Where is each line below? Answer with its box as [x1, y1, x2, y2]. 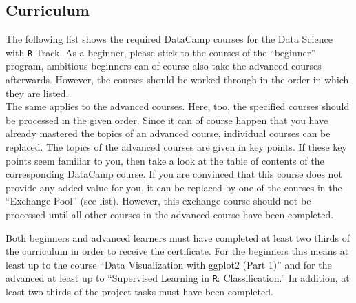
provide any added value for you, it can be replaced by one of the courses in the [6, 180, 342, 194]
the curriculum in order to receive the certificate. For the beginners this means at [6, 244, 349, 258]
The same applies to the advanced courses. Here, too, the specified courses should [6, 99, 350, 114]
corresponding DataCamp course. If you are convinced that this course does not [6, 167, 342, 181]
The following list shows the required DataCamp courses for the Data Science [6, 32, 333, 46]
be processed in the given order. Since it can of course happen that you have [6, 112, 328, 127]
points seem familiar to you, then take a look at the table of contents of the [6, 153, 324, 167]
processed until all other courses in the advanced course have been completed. [6, 207, 334, 221]
